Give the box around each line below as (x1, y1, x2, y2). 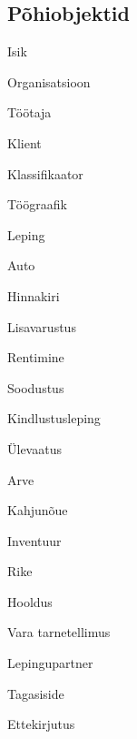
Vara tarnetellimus (7, 623, 111, 642)
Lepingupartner (7, 653, 93, 673)
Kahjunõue (7, 501, 68, 520)
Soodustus (7, 378, 64, 397)
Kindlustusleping (7, 409, 101, 428)
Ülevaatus (7, 439, 62, 458)
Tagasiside (7, 683, 64, 703)
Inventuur (7, 531, 62, 550)
